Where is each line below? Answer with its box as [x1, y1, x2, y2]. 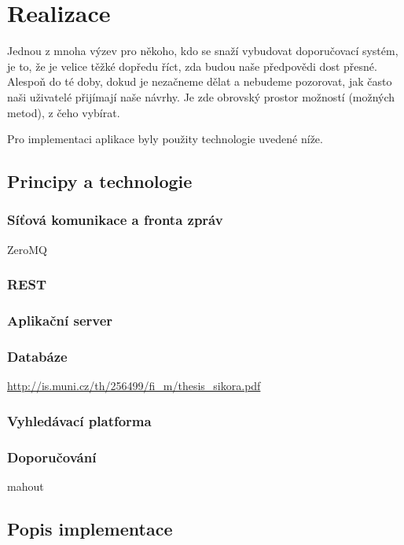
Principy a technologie [7, 169, 193, 193]
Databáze [7, 346, 68, 366]
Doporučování [7, 447, 97, 466]
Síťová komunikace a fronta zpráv [7, 210, 223, 230]
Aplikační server [7, 311, 113, 330]
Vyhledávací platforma [7, 411, 152, 430]
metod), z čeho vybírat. [7, 104, 120, 120]
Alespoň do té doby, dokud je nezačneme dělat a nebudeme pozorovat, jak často [7, 73, 392, 90]
